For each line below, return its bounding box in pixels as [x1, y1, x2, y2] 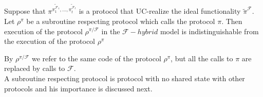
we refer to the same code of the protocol [32, 53, 161, 63]
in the [101, 26, 120, 36]
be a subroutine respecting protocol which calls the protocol [26, 15, 215, 26]
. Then [221, 15, 242, 26]
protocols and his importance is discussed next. [4, 83, 153, 93]
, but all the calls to [171, 53, 233, 63]
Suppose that [4, 6, 46, 16]
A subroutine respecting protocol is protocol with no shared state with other [4, 72, 245, 83]
